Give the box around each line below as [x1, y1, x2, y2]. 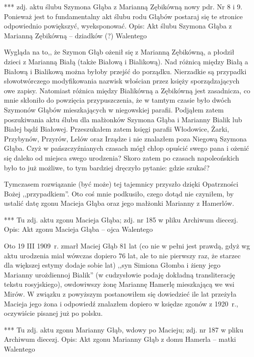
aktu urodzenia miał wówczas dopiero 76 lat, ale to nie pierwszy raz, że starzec [4, 250, 241, 260]
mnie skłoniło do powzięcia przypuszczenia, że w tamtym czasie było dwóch [4, 95, 231, 105]
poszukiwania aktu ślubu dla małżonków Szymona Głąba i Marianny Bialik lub [4, 114, 242, 124]
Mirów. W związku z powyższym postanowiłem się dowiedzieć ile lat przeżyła [4, 289, 236, 299]
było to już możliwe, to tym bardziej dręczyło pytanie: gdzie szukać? [4, 162, 210, 172]
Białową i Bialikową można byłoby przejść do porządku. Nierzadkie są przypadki [4, 66, 247, 76]
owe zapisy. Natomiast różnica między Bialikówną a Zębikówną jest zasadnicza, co [4, 85, 251, 95]
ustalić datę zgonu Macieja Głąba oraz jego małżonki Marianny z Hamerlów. [4, 198, 234, 208]
